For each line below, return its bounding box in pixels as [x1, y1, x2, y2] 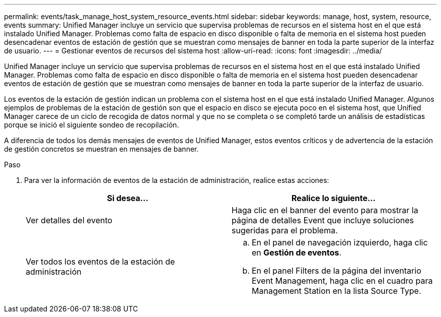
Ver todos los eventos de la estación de [26, 257, 175, 267]
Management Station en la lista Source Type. [252, 286, 421, 296]
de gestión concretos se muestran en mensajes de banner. [4, 145, 199, 153]
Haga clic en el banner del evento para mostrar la [232, 205, 418, 215]
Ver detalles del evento [26, 215, 113, 225]
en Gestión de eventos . [252, 247, 342, 258]
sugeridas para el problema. [232, 225, 338, 235]
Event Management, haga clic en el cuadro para [252, 276, 433, 286]
